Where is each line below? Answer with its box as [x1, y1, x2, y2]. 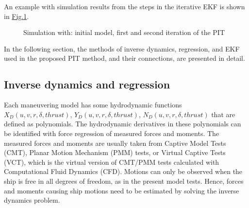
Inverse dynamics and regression [4, 77, 170, 92]
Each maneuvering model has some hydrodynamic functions [4, 100, 182, 110]
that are [211, 109, 235, 119]
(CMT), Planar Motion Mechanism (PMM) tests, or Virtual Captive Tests [4, 147, 226, 157]
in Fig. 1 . [4, 11, 29, 21]
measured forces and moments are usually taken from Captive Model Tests [4, 138, 226, 148]
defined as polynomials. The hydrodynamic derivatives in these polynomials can [4, 119, 241, 129]
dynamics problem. [4, 195, 60, 205]
